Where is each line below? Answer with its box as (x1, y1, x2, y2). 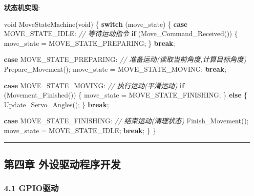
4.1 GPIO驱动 (4, 182, 59, 194)
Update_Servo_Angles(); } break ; (4, 99, 109, 109)
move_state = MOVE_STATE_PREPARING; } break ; (4, 38, 175, 48)
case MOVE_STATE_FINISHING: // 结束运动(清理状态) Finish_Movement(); (4, 116, 249, 126)
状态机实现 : (4, 2, 40, 12)
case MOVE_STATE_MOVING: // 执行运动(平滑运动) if (4, 80, 185, 90)
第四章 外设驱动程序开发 (4, 156, 121, 171)
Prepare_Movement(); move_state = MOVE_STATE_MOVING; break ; (4, 63, 227, 74)
